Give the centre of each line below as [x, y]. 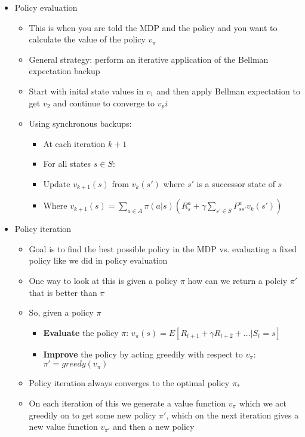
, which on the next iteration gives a [232, 415]
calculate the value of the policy [87, 39]
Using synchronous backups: [80, 123]
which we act [263, 403]
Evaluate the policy [81, 332]
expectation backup [64, 71]
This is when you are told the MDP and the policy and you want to [153, 27]
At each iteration [74, 143]
